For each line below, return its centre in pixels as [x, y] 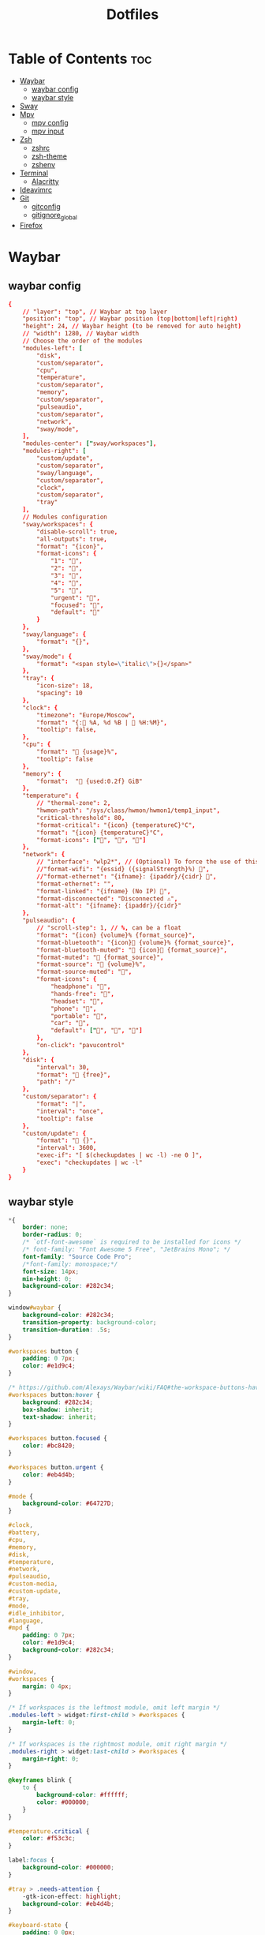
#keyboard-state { [38, 1926]
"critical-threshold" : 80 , [81, 818]
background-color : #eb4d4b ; [68, 1903]
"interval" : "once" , [70, 1111]
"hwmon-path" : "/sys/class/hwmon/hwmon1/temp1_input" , [129, 810]
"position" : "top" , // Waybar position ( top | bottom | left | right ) [130, 319]
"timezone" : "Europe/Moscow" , [86, 715]
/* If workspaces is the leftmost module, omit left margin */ [114, 1708]
